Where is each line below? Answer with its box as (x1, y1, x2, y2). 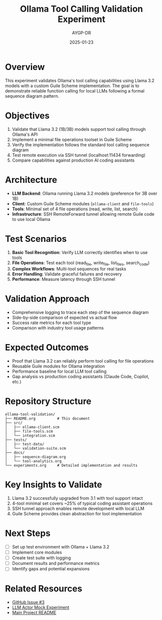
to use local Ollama (12, 216, 50, 222)
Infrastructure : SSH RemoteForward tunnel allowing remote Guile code (12, 211, 155, 217)
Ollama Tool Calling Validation (20, 3, 143, 15)
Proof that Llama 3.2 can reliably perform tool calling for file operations (12, 358, 154, 364)
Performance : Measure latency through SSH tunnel (12, 276, 115, 282)
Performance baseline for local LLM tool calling (12, 368, 107, 374)
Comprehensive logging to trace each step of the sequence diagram (12, 310, 149, 315)
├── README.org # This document (5, 416, 90, 421)
